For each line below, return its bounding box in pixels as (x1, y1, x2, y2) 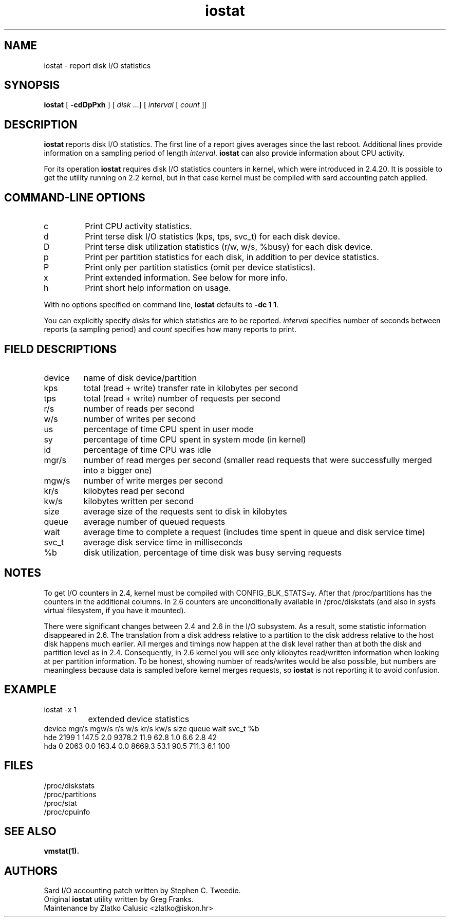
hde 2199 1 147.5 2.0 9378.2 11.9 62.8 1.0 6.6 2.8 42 (44, 732, 217, 742)
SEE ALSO (4, 824, 57, 838)
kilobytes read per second (83, 485, 184, 496)
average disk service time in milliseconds (83, 537, 242, 547)
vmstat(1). (44, 846, 80, 856)
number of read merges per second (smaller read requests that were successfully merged (83, 454, 432, 465)
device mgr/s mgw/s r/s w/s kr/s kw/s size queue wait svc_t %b (44, 724, 259, 733)
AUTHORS (4, 864, 58, 877)
